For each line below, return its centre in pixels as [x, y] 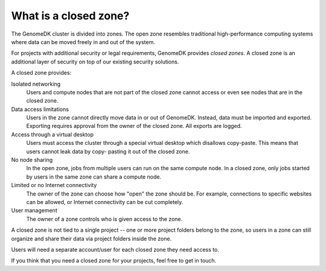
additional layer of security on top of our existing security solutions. [95, 62]
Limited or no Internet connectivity [54, 185]
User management [34, 211]
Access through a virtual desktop [52, 134]
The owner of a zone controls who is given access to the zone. [104, 219]
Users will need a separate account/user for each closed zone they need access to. [115, 249]
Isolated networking [36, 84]
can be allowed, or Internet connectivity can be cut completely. [105, 202]
